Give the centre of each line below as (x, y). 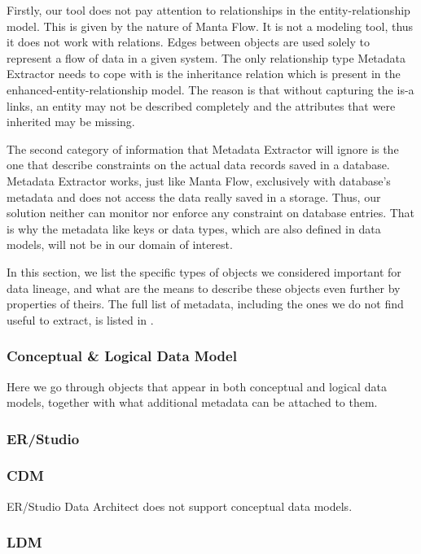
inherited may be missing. (71, 122)
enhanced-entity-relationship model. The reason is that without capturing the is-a (210, 89)
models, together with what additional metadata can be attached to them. (192, 402)
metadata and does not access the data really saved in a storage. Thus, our (194, 196)
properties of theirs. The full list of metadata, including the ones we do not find (205, 304)
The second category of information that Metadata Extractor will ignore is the (203, 148)
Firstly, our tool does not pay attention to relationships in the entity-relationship (208, 10)
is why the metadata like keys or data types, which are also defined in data (194, 228)
